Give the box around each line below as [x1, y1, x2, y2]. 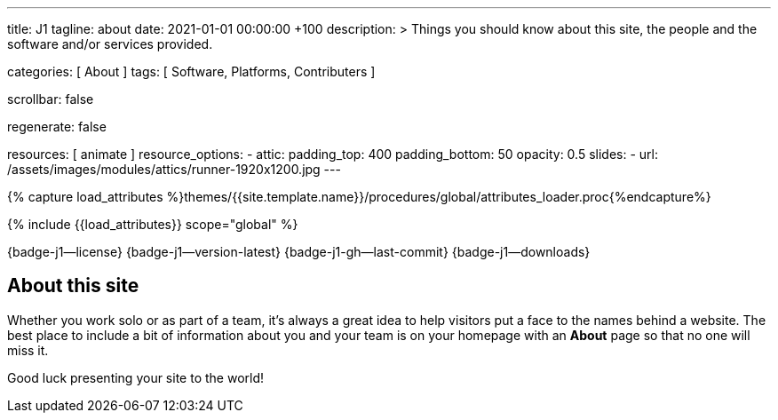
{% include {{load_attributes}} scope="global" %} [7, 217, 298, 232]
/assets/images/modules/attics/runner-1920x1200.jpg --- [7, 162, 341, 177]
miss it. [7, 342, 49, 358]
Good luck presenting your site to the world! [7, 369, 265, 385]
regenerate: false [7, 119, 107, 134]
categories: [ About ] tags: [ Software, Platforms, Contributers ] [7, 64, 376, 79]
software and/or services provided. [7, 36, 213, 52]
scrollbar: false [7, 91, 94, 107]
